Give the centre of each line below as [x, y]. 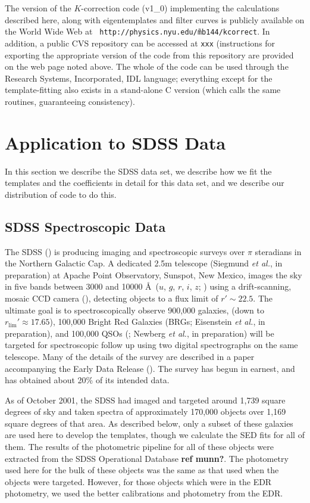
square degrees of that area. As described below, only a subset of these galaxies [149, 423]
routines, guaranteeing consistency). [70, 101]
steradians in [278, 251]
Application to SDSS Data [115, 142]
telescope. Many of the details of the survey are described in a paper [130, 356]
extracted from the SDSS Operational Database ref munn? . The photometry [147, 458]
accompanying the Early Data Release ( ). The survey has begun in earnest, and [150, 368]
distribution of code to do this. [61, 194]
